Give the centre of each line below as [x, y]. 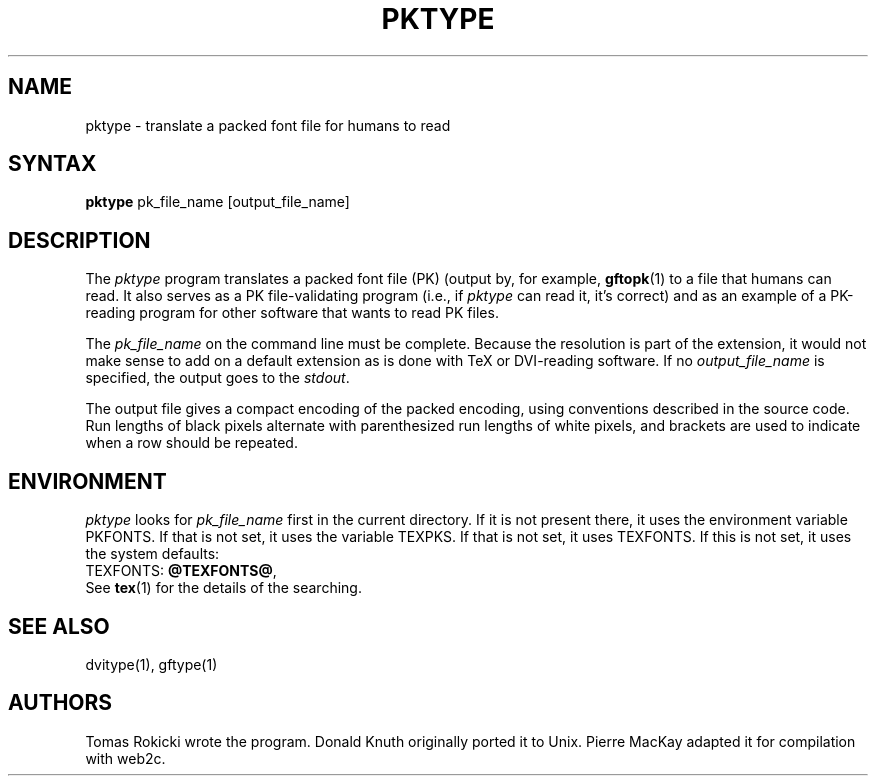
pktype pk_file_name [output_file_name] [217, 202]
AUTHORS [60, 703]
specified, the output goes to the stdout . [217, 378]
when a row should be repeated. [191, 443]
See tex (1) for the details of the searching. [223, 588]
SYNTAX [52, 164]
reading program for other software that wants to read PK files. [292, 313]
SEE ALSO [59, 626]
